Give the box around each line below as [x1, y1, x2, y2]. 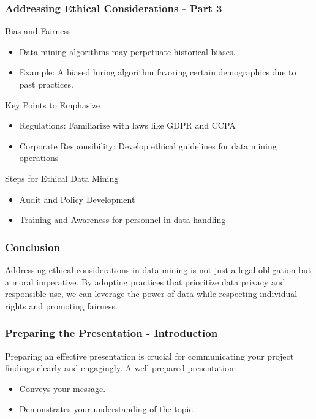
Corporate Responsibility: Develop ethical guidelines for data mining [19, 139, 277, 152]
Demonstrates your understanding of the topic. [19, 402, 195, 415]
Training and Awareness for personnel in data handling [19, 213, 226, 226]
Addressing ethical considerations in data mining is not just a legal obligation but [5, 263, 312, 276]
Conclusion [5, 239, 60, 254]
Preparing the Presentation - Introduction [5, 325, 218, 341]
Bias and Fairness [5, 25, 71, 37]
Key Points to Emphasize [5, 98, 100, 111]
